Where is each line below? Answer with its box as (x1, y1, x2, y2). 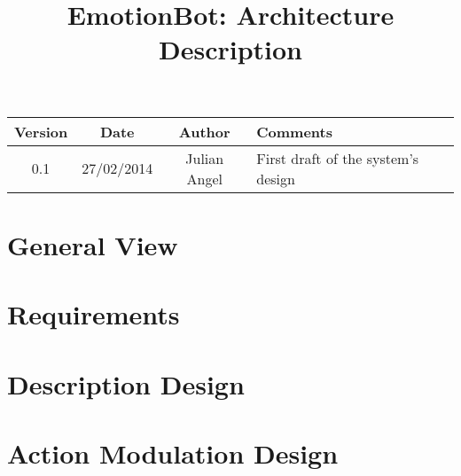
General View (7, 226, 178, 262)
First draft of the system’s (256, 147, 419, 168)
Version (14, 121, 68, 142)
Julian (185, 147, 224, 168)
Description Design (7, 365, 245, 402)
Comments (256, 121, 332, 142)
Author (178, 121, 230, 142)
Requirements (7, 296, 180, 332)
